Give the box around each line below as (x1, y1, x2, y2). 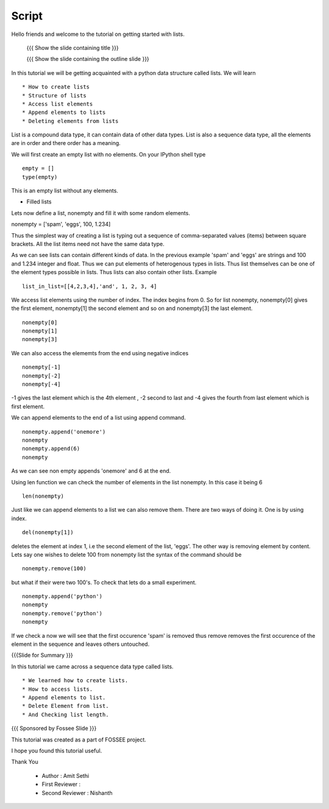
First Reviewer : (41, 780, 81, 788)
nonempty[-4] (22, 381, 61, 388)
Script (11, 9, 43, 23)
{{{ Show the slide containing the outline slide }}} (26, 55, 149, 63)
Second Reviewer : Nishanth (41, 789, 113, 796)
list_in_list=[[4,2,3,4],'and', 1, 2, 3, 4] (22, 283, 158, 289)
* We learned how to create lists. (22, 677, 129, 684)
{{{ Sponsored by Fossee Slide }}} (11, 725, 97, 732)
